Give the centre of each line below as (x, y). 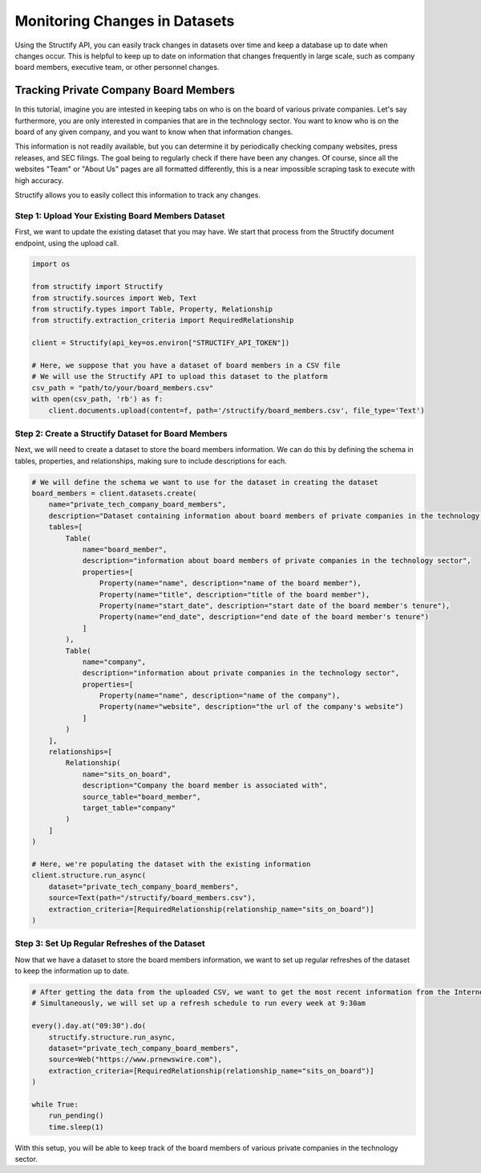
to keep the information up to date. (72, 971)
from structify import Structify (97, 287)
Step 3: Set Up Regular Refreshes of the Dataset (110, 943)
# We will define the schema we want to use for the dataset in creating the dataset (205, 482)
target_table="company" (129, 808)
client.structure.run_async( (89, 876)
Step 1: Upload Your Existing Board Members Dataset (120, 215)
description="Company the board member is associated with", (205, 786)
